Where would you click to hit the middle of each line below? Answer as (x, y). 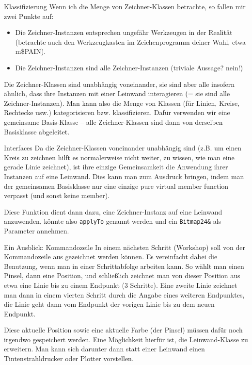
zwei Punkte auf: (29, 16)
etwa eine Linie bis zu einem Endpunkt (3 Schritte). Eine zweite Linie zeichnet (121, 285)
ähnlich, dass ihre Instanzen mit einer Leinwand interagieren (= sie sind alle (117, 93)
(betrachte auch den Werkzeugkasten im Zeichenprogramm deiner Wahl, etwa (130, 41)
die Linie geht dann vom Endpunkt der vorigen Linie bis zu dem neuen (109, 304)
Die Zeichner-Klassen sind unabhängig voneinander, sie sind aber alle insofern (119, 84)
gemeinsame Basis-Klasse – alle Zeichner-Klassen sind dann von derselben (113, 122)
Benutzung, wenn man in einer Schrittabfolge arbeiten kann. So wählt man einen (124, 266)
